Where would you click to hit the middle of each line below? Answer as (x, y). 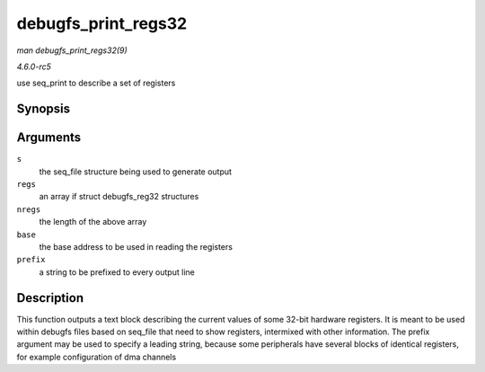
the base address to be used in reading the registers (136, 246)
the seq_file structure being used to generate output (136, 172)
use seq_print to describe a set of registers (96, 83)
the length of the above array (93, 222)
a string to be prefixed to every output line (117, 272)
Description (50, 298)
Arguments (49, 138)
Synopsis (44, 109)
